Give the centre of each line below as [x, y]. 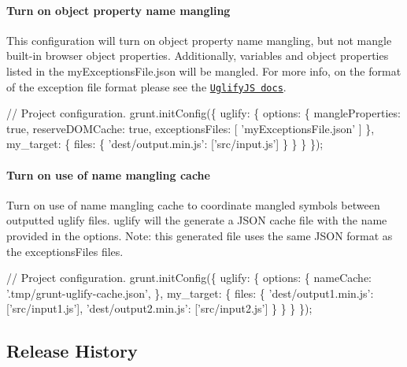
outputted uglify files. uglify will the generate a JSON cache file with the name [197, 220]
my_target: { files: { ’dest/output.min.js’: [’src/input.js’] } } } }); [165, 144]
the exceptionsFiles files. [65, 251]
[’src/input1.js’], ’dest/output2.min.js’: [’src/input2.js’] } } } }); [159, 308]
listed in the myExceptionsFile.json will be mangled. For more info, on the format [204, 70]
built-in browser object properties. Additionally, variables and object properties [198, 56]
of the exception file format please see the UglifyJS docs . [146, 86]
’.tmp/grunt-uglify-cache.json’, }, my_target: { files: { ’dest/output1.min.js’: [190, 293]
